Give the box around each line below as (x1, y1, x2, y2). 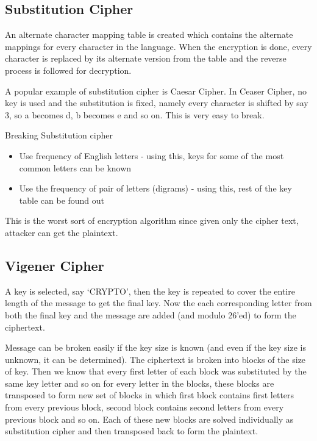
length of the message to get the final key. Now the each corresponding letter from (5, 296, 312, 309)
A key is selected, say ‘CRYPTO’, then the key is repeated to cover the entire (5, 284, 295, 297)
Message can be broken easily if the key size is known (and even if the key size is (5, 341, 306, 354)
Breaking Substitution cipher (5, 129, 113, 142)
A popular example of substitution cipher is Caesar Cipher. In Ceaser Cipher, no (5, 84, 307, 97)
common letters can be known (19, 161, 132, 174)
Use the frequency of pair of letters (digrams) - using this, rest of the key (19, 182, 292, 195)
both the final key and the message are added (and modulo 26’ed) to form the (5, 308, 296, 321)
